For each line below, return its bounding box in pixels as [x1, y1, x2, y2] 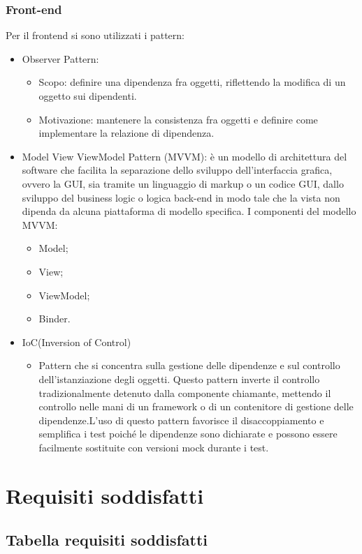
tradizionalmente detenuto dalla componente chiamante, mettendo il [38, 385, 331, 400]
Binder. [38, 311, 71, 326]
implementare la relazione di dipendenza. [38, 126, 215, 140]
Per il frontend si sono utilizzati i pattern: [6, 28, 184, 43]
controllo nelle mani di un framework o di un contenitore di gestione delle [38, 399, 354, 414]
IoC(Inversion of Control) [22, 334, 131, 349]
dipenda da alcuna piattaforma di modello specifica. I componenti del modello [22, 204, 356, 218]
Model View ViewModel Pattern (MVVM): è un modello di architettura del [22, 149, 347, 163]
